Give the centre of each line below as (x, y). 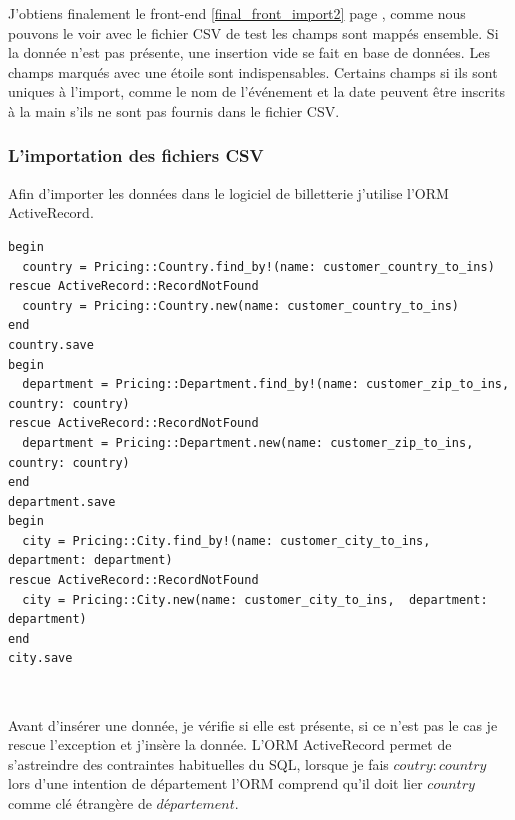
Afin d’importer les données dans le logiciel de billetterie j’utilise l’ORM (228, 192)
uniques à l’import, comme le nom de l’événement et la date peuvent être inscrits (256, 91)
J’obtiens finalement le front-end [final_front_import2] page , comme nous (237, 13)
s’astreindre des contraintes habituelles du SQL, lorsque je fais (198, 763)
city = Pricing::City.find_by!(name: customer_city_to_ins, (226, 540)
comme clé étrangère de (80, 803)
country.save (51, 344)
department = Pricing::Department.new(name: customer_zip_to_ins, (248, 442)
